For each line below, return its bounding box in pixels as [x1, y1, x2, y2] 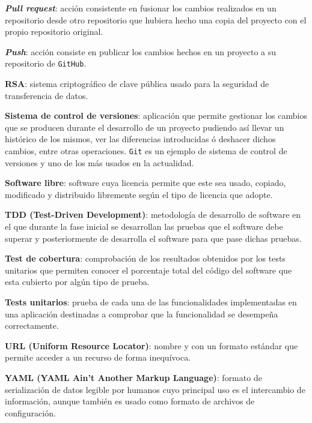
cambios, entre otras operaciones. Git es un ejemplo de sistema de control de [5, 145, 287, 157]
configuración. [5, 406, 56, 419]
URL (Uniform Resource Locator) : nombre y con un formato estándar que [5, 339, 298, 352]
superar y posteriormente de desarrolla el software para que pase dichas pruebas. [5, 232, 302, 244]
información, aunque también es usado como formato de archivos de [5, 395, 255, 407]
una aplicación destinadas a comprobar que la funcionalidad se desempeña [5, 307, 278, 320]
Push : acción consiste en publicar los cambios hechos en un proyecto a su [5, 45, 277, 58]
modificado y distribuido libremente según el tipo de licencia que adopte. [5, 188, 273, 200]
